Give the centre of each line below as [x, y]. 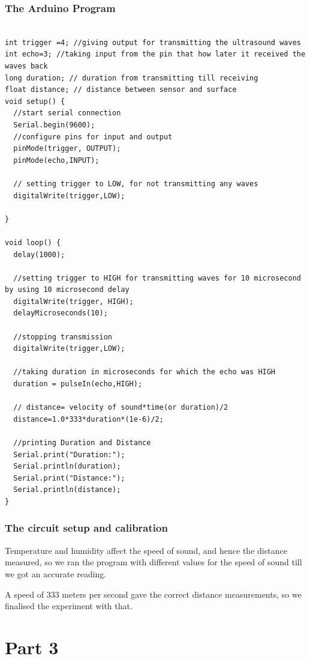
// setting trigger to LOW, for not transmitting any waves [136, 184]
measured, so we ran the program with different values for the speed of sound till [154, 562]
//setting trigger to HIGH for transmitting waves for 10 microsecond [157, 278]
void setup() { [35, 101]
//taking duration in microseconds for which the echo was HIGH [145, 372]
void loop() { [33, 242]
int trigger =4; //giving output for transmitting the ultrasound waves [153, 42]
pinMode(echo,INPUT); [56, 160]
